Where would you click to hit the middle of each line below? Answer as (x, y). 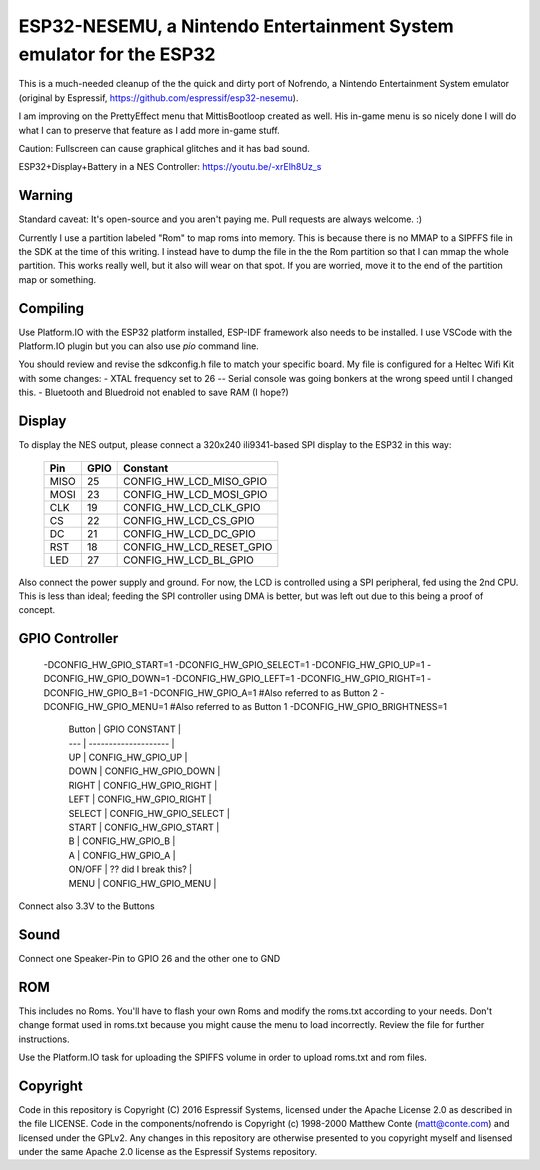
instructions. (44, 1039)
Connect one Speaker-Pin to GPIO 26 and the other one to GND (149, 958)
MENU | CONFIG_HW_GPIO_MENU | (142, 883)
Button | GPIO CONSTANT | (125, 729)
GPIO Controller (68, 638)
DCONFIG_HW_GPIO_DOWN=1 (106, 679)
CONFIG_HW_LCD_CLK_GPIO (192, 507)
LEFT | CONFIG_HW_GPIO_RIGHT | (140, 799)
